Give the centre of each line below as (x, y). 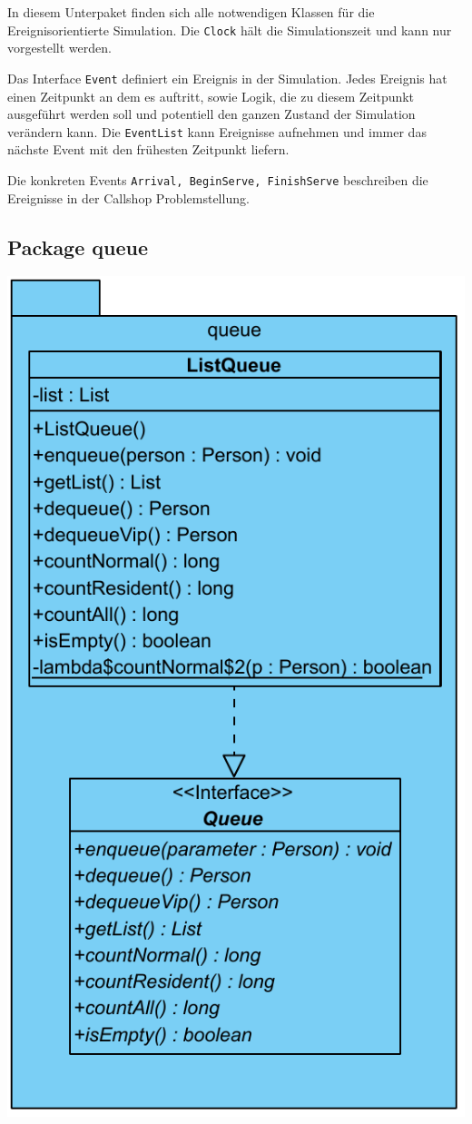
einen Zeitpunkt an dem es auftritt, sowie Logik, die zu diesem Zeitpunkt (211, 96)
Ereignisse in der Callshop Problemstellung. (128, 197)
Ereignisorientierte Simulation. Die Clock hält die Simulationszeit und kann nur (230, 30)
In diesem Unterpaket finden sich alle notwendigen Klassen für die (191, 12)
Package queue (78, 246)
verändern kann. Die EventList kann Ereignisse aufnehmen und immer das (217, 131)
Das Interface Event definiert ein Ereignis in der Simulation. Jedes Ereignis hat (227, 78)
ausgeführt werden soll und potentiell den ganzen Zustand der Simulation (211, 114)
